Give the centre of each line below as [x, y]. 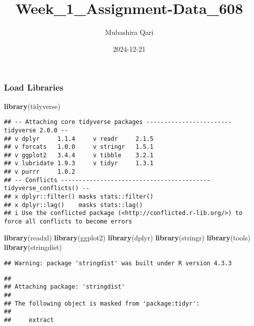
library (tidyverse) [32, 106]
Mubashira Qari [129, 32]
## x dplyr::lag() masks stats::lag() [74, 205]
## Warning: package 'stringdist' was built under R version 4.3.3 [118, 263]
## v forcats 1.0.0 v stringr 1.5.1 [79, 147]
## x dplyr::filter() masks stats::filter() [79, 197]
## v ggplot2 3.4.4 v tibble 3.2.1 [79, 155]
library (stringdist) [33, 247]
